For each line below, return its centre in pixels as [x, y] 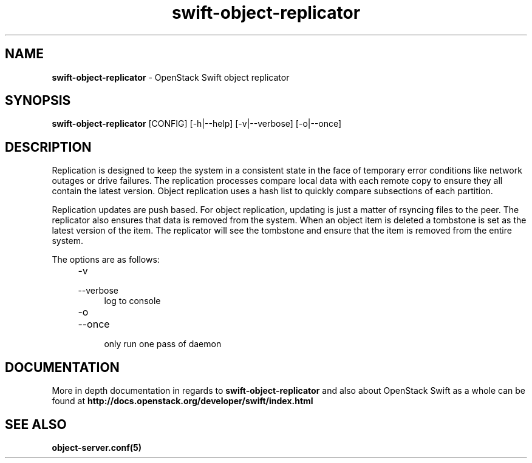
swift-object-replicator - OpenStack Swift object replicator [171, 77]
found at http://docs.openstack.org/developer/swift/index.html [182, 401]
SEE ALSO [36, 424]
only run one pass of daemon [163, 344]
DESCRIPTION [48, 147]
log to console [132, 301]
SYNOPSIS [38, 101]
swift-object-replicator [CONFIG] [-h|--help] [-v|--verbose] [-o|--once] [197, 124]
